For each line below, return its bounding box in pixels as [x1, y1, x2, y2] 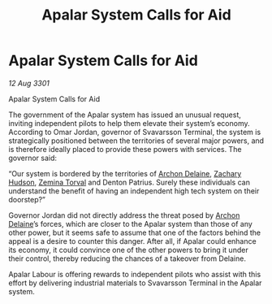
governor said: [8, 153, 58, 163]
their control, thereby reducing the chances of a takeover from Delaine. [8, 254, 246, 263]
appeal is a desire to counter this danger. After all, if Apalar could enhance [8, 236, 257, 245]
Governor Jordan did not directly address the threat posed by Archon [8, 210, 240, 220]
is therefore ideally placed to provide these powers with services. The [8, 144, 242, 154]
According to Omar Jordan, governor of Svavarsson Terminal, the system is [8, 127, 261, 137]
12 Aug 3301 [8, 78, 50, 88]
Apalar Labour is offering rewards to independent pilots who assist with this [8, 269, 261, 279]
